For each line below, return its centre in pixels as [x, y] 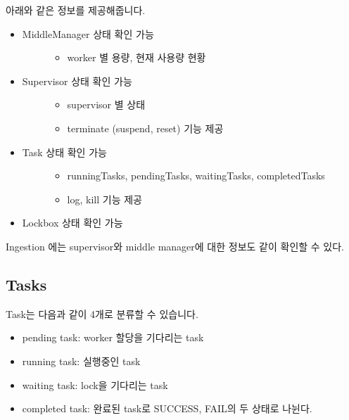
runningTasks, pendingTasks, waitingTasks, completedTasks [196, 176]
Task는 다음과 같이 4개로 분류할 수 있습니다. [102, 313]
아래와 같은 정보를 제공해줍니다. [76, 10]
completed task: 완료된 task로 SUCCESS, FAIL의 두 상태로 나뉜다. [167, 408]
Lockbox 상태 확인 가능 [72, 223]
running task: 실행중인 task [81, 361]
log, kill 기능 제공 [104, 199]
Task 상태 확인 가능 [64, 152]
